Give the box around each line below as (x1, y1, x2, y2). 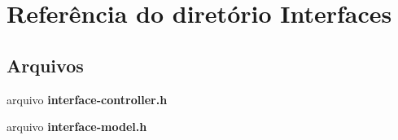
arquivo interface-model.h (7, 118, 147, 135)
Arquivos (7, 52, 84, 77)
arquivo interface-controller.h (7, 90, 168, 107)
